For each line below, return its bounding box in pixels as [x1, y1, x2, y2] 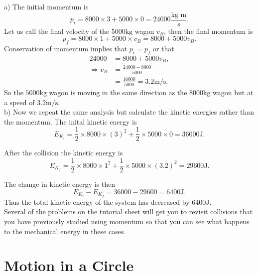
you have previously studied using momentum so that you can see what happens [4, 216, 250, 227]
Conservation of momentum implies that [4, 43, 128, 54]
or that [152, 43, 174, 54]
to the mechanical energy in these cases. [4, 226, 126, 236]
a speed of [4, 97, 35, 107]
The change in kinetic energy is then [4, 179, 115, 189]
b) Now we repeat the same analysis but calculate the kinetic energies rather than [4, 107, 255, 117]
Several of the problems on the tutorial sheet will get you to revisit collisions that [4, 206, 253, 217]
